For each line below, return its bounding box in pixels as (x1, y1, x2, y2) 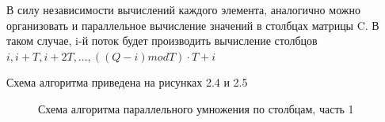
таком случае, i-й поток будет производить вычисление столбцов (6, 32, 318, 49)
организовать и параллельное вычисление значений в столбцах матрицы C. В (6, 17, 379, 33)
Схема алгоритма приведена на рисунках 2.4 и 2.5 (6, 74, 248, 91)
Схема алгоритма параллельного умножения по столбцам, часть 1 (38, 100, 354, 116)
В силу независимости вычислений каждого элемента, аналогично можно (6, 2, 360, 17)
